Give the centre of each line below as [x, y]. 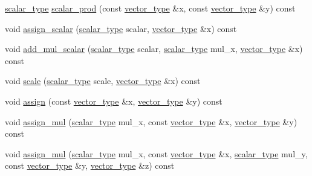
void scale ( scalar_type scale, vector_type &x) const [103, 81]
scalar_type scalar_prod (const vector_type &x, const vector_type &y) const [150, 8]
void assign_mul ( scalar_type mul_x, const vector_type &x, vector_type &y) [151, 121]
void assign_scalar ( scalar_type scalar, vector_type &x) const [121, 28]
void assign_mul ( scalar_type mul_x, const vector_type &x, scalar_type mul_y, [156, 153]
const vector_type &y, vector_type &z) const [90, 165]
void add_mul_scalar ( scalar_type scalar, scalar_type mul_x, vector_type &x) [154, 49]
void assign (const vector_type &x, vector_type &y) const [114, 101]
